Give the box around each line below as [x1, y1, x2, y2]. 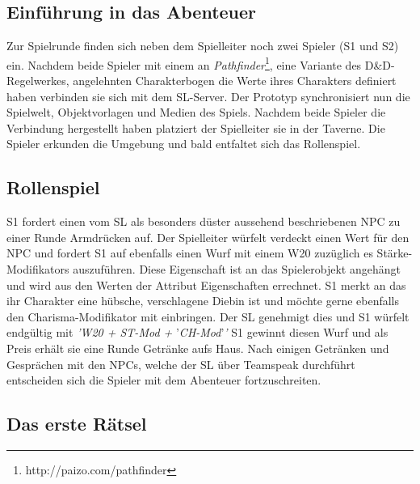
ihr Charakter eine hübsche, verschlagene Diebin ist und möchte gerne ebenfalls [6, 292, 400, 309]
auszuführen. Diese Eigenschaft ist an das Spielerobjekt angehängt [73, 261, 401, 277]
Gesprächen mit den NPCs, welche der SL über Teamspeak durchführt [6, 355, 355, 372]
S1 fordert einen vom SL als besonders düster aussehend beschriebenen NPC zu [6, 213, 401, 230]
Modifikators [6, 261, 69, 277]
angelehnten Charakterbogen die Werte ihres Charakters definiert [73, 72, 397, 89]
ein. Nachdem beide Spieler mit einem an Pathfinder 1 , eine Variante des [6, 53, 362, 73]
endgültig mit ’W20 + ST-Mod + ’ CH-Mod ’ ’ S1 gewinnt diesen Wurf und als [6, 324, 388, 341]
